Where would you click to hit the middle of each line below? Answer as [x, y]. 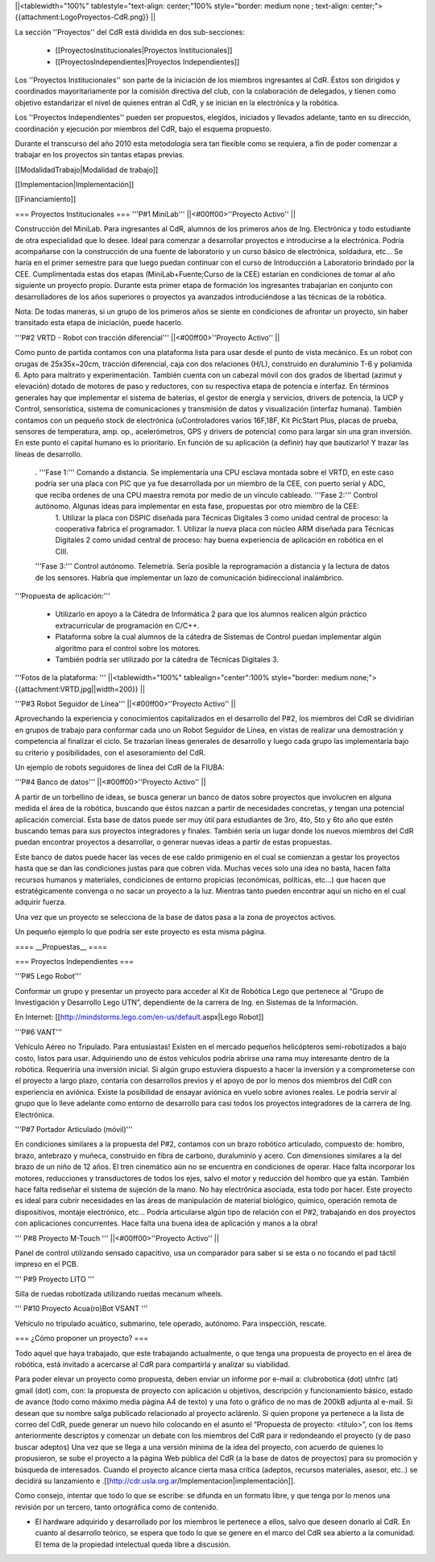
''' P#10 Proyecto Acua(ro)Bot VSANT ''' [81, 1309]
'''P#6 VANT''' [39, 1032]
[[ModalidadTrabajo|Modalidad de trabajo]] [87, 169]
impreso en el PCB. [47, 1264]
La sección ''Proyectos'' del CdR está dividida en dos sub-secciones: [130, 31]
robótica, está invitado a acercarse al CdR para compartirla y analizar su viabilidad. [152, 1364]
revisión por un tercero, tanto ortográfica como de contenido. [117, 1507]
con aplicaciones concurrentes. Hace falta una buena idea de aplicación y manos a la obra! [166, 1223]
